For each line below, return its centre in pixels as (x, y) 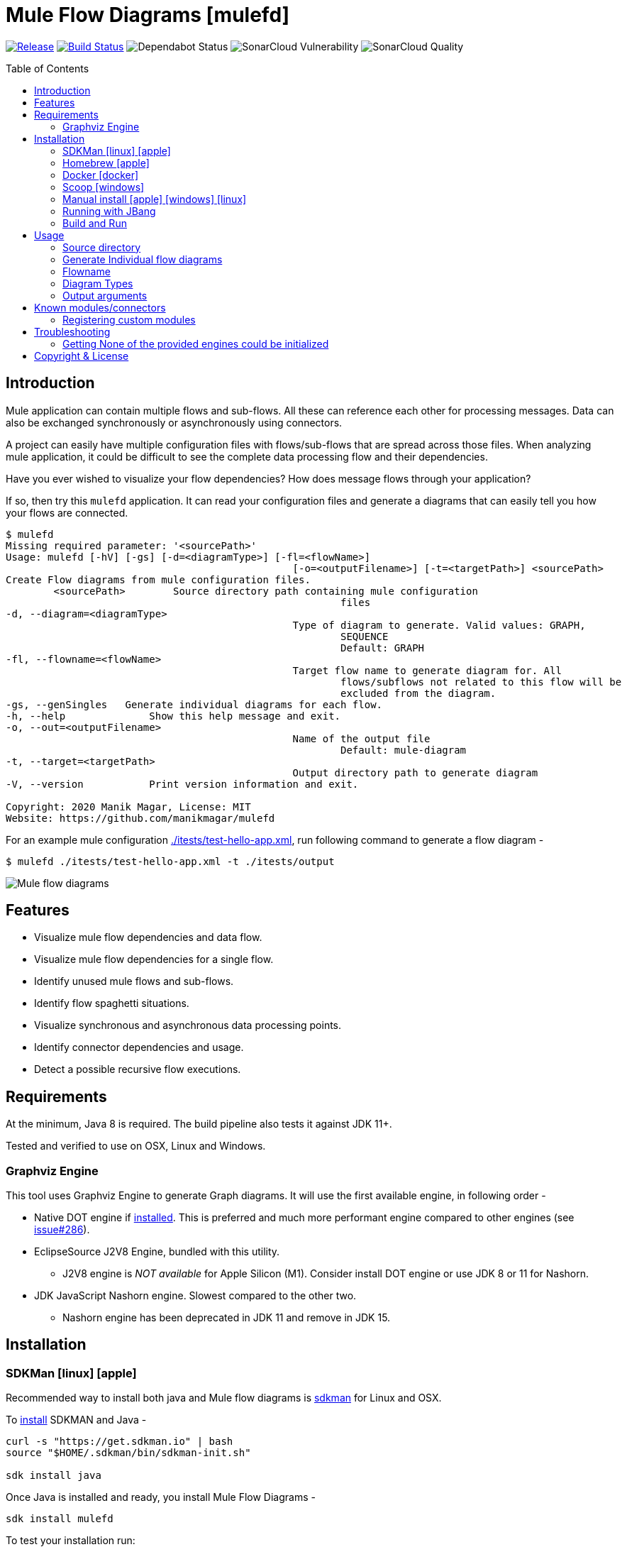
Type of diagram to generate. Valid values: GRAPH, (439, 625)
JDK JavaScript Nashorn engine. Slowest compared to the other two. (195, 1296)
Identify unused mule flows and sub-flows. (134, 981)
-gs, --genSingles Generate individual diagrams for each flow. (194, 704)
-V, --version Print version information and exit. (182, 784)
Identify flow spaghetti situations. (112, 1003)
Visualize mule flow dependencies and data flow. (148, 937)
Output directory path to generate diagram (415, 772)
